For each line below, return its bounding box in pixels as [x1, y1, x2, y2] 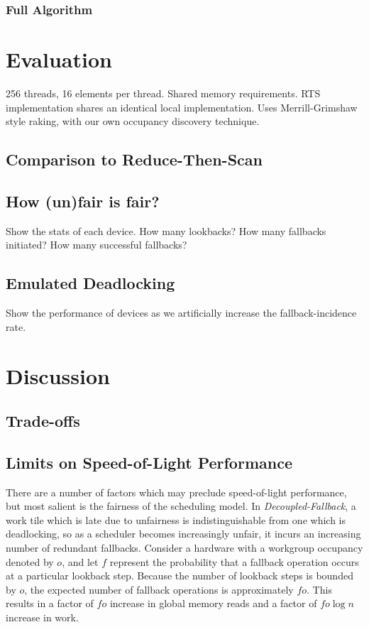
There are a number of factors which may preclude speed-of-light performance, [6, 484, 347, 499]
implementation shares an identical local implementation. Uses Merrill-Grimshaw [6, 99, 358, 114]
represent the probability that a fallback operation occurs [109, 554, 359, 569]
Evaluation [6, 45, 112, 74]
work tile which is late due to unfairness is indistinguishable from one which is [6, 512, 346, 527]
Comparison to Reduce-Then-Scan [6, 148, 263, 170]
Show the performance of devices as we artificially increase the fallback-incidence [6, 305, 357, 320]
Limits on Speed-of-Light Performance [6, 451, 292, 473]
